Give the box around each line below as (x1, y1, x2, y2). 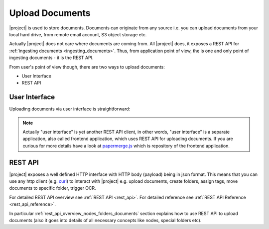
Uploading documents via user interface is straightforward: (9, 106, 131, 112)
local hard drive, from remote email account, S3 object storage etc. (9, 31, 147, 37)
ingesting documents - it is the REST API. (9, 55, 94, 61)
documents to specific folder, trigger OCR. (9, 185, 97, 191)
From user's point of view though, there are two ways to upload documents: (9, 64, 165, 70)
